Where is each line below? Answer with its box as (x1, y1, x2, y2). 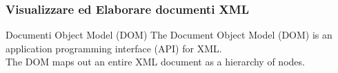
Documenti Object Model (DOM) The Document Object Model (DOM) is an (6, 28, 332, 42)
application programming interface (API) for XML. (6, 41, 222, 55)
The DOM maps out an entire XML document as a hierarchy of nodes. (6, 54, 305, 69)
